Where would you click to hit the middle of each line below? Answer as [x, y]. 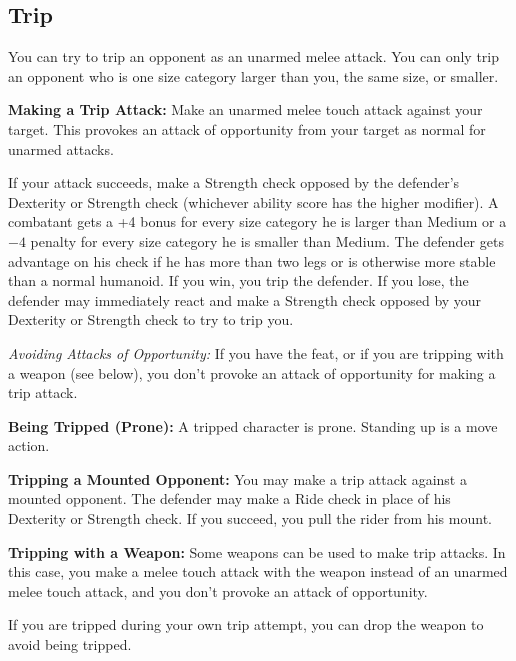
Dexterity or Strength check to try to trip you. [151, 319]
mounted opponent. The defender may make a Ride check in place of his [229, 498]
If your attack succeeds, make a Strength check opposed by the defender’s [234, 182]
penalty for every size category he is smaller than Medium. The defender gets [267, 240]
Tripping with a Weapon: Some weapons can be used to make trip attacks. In [257, 551]
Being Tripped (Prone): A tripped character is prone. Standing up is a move [253, 425]
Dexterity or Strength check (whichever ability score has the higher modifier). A [253, 201]
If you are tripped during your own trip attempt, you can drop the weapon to [246, 624]
